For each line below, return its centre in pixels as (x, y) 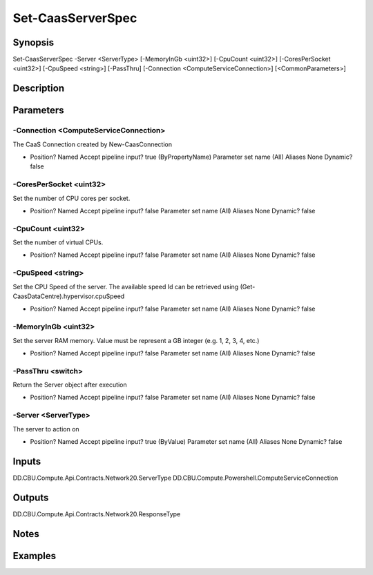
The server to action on (46, 429)
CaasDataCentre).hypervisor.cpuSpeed (69, 296)
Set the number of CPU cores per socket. (71, 198)
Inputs (27, 461)
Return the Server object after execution (70, 385)
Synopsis (34, 42)
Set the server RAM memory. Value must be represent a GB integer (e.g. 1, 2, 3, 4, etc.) (136, 340)
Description (39, 89)
